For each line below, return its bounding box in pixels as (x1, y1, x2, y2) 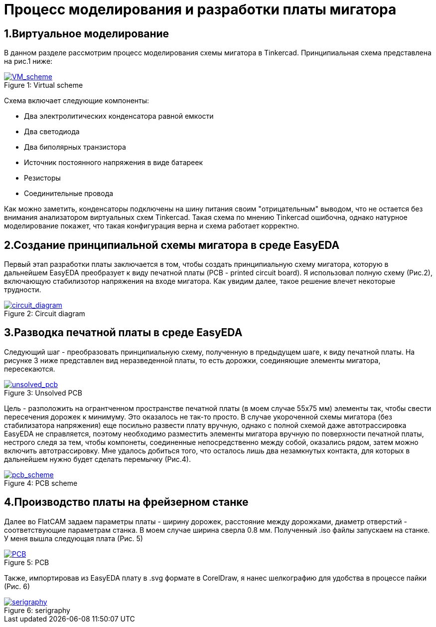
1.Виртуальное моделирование (4, 27, 169, 40)
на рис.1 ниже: (4, 57, 53, 66)
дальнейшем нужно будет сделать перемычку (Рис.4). (4, 454, 191, 463)
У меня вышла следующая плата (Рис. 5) (4, 534, 143, 543)
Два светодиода (24, 127, 80, 136)
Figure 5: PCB (4, 558, 49, 567)
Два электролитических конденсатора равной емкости (24, 112, 214, 121)
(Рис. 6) (4, 582, 30, 591)
